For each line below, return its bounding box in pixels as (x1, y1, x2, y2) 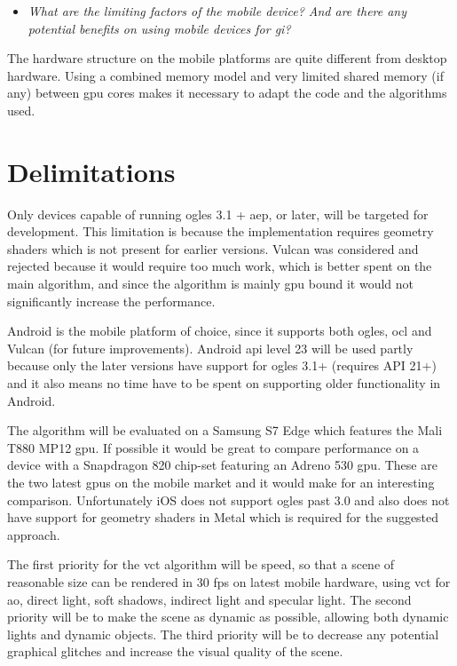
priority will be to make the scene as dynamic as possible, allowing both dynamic (7, 607, 449, 626)
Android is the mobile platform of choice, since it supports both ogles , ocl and (7, 321, 432, 340)
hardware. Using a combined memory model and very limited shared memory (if (7, 66, 444, 84)
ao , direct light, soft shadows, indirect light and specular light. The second (7, 590, 412, 608)
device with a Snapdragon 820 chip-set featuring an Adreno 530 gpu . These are (7, 456, 437, 474)
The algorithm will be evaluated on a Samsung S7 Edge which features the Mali (7, 421, 443, 440)
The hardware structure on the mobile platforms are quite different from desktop (7, 49, 447, 67)
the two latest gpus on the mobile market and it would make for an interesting (7, 473, 435, 491)
